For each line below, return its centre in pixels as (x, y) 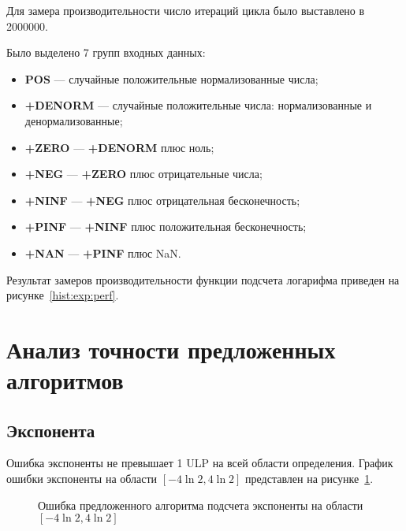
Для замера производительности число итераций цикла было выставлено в (186, 10)
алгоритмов (65, 380)
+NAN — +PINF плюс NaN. (103, 253)
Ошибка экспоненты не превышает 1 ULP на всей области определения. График (200, 463)
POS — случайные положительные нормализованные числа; (171, 78)
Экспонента (51, 430)
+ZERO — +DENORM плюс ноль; (119, 147)
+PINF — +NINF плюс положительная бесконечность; (166, 227)
